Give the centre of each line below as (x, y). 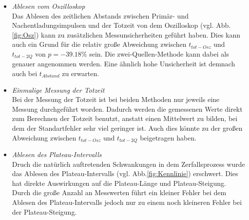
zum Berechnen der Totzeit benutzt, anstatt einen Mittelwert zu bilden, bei (125, 118)
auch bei (25, 73)
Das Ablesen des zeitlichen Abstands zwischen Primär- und (100, 15)
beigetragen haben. (168, 137)
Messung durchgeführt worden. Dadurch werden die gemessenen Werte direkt (127, 109)
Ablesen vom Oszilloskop (48, 6)
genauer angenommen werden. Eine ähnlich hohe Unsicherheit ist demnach (124, 64)
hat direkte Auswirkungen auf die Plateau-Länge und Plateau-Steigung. (119, 183)
